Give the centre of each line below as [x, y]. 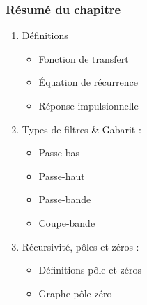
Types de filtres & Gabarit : [82, 129]
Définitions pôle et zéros [90, 270]
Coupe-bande [67, 222]
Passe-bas [59, 152]
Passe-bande [65, 199]
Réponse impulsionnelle [88, 105]
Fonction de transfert [84, 58]
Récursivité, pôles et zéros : [80, 246]
